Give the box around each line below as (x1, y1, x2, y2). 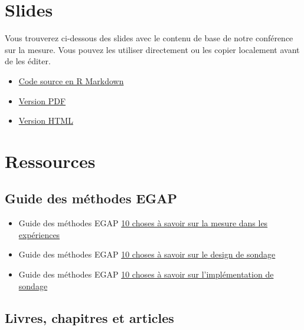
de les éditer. (5, 55, 51, 67)
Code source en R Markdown (18, 74, 124, 87)
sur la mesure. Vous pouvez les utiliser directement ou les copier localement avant (5, 43, 300, 55)
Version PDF (18, 94, 66, 107)
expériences (18, 228, 60, 240)
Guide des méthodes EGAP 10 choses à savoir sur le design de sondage (18, 248, 276, 260)
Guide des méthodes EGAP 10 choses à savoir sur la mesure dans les (18, 217, 268, 229)
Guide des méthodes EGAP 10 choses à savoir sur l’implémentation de (18, 268, 274, 280)
